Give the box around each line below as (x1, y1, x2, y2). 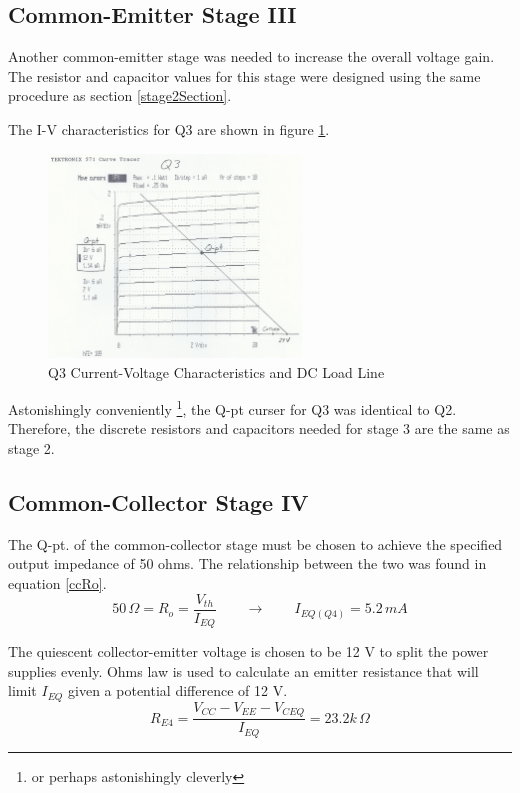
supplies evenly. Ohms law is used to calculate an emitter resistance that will (8, 660, 479, 681)
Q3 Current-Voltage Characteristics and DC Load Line (48, 361, 385, 382)
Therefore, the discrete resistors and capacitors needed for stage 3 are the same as (8, 418, 510, 439)
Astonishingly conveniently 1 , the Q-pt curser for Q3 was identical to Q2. (8, 396, 457, 419)
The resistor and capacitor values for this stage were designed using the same (8, 65, 481, 86)
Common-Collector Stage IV (8, 487, 309, 518)
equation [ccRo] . (8, 573, 107, 594)
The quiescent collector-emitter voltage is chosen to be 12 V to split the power (8, 641, 489, 662)
